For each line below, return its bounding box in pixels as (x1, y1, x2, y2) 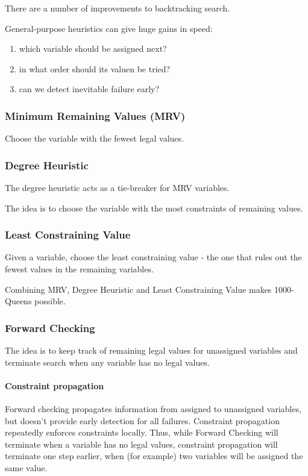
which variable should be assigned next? (19, 42, 167, 55)
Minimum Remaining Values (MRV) (5, 108, 186, 123)
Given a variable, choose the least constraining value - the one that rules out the (5, 251, 302, 263)
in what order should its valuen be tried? (19, 62, 171, 75)
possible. (34, 295, 66, 307)
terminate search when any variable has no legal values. (5, 355, 210, 368)
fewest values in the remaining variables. (5, 263, 154, 275)
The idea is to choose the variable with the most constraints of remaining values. (5, 201, 303, 214)
